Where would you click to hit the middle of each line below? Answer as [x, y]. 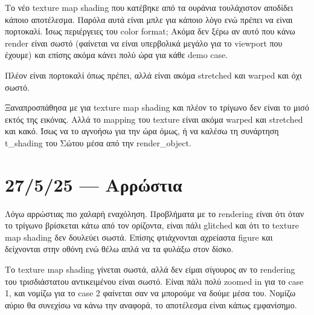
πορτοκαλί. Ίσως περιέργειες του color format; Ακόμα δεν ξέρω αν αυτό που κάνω [150, 31]
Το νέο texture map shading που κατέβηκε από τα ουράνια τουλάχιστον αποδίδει [149, 7]
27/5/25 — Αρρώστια [94, 184]
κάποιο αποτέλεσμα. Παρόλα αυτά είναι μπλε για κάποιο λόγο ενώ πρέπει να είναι [149, 19]
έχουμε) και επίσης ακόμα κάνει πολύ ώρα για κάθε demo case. [117, 55]
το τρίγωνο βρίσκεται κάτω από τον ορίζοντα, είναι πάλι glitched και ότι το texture [152, 225]
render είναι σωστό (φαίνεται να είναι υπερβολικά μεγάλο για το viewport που [144, 43]
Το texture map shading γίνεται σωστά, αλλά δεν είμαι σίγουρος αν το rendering [150, 269]
